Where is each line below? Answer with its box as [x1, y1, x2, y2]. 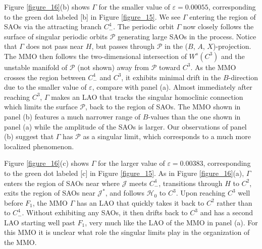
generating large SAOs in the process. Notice [117, 31, 256, 41]
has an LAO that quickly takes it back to [76, 197, 204, 208]
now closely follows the [183, 21, 254, 32]
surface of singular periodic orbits [4, 31, 108, 41]
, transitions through [159, 177, 223, 188]
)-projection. [213, 41, 251, 51]
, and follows [105, 188, 144, 198]
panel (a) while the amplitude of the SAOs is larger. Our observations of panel [4, 121, 247, 132]
